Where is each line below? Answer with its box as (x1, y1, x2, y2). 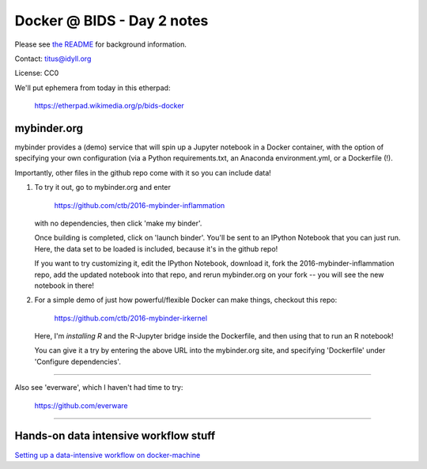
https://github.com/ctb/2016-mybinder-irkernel (54, 313, 208, 323)
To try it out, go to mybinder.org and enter (34, 183, 172, 192)
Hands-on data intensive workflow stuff (14, 429, 216, 443)
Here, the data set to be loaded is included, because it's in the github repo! (34, 244, 278, 253)
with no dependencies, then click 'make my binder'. (34, 218, 202, 228)
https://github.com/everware (34, 400, 128, 410)
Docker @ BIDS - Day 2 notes (14, 12, 209, 29)
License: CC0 (14, 68, 59, 78)
